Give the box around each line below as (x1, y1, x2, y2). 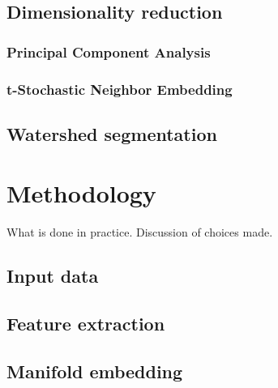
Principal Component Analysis (6, 41, 211, 62)
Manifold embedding (6, 358, 183, 383)
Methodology (6, 177, 156, 210)
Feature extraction (6, 311, 165, 336)
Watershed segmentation (6, 121, 217, 146)
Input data (6, 263, 99, 288)
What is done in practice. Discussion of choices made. (6, 224, 273, 241)
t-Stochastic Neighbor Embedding (6, 79, 233, 99)
